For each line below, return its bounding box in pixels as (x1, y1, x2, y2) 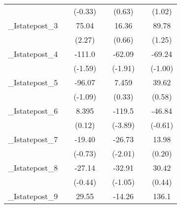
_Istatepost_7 (8, 133, 58, 145)
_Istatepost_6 (8, 105, 58, 116)
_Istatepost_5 (8, 77, 58, 88)
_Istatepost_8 (8, 162, 58, 173)
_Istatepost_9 (8, 190, 58, 202)
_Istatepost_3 (8, 20, 58, 31)
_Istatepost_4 (8, 48, 58, 59)
